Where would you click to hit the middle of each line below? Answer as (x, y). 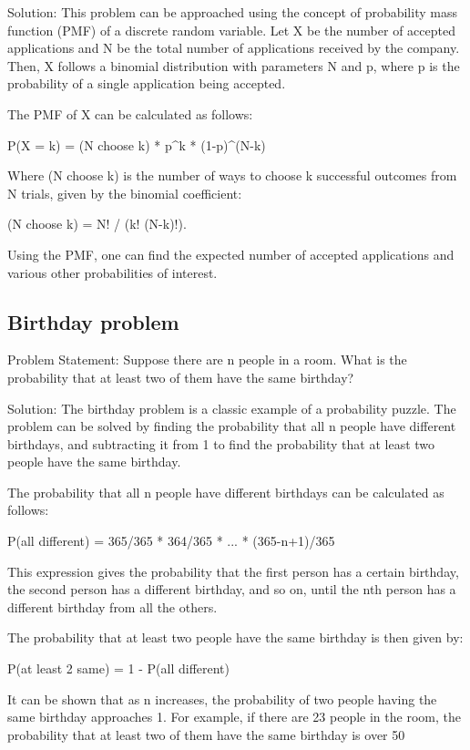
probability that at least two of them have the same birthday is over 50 (206, 734)
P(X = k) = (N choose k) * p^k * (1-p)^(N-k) (137, 144)
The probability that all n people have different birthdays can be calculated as (226, 492)
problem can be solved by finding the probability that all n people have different (232, 426)
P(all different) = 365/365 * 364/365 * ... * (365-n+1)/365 (171, 541)
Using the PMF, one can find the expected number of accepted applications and (231, 254)
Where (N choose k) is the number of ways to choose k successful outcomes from (232, 175)
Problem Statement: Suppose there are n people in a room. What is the (207, 360)
